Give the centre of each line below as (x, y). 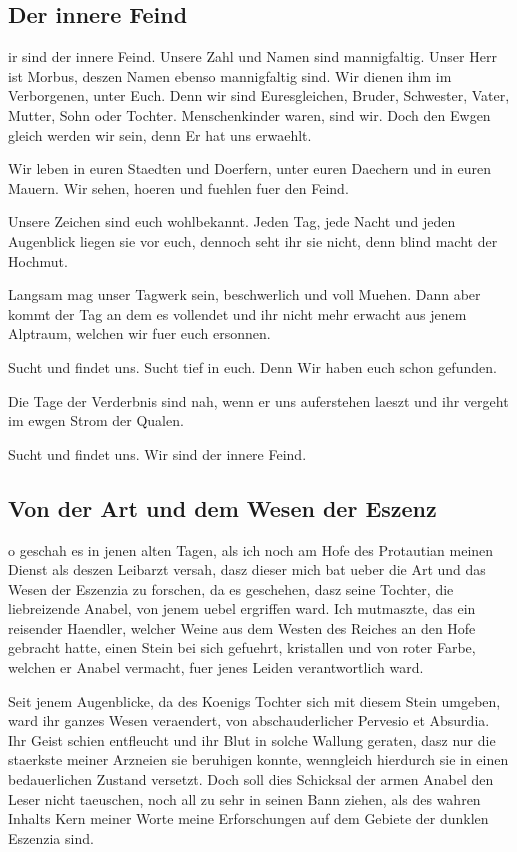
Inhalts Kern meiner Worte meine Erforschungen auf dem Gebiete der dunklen (248, 818)
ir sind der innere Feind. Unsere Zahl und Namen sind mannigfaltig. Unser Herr (252, 56)
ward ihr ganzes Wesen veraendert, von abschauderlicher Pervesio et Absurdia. (249, 720)
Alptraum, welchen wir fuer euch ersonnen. (139, 333)
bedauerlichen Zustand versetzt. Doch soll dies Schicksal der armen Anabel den (251, 779)
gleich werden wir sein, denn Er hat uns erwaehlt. (160, 134)
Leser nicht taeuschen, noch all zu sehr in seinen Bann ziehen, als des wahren (244, 798)
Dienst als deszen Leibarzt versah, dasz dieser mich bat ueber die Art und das (247, 569)
